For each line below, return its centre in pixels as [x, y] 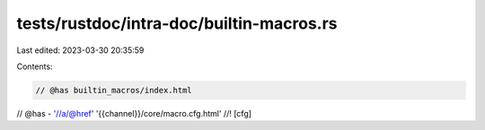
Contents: [35, 66]
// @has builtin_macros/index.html [114, 90]
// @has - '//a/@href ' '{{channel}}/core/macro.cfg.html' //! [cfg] [134, 113]
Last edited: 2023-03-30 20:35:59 [80, 50]
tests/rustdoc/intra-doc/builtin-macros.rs [177, 23]
